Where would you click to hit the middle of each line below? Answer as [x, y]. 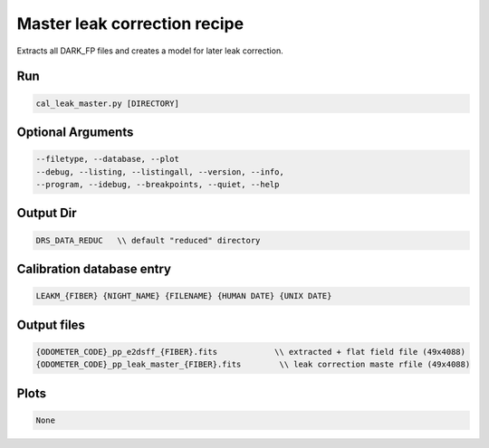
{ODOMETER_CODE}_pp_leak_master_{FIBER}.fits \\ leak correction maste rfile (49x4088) [253, 365]
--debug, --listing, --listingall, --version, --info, [160, 172]
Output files [51, 324]
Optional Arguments [75, 132]
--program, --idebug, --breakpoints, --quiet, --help [158, 184]
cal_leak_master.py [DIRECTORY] [108, 103]
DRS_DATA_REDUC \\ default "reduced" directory [148, 240]
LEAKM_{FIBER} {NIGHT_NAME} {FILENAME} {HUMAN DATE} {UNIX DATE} [184, 296]
